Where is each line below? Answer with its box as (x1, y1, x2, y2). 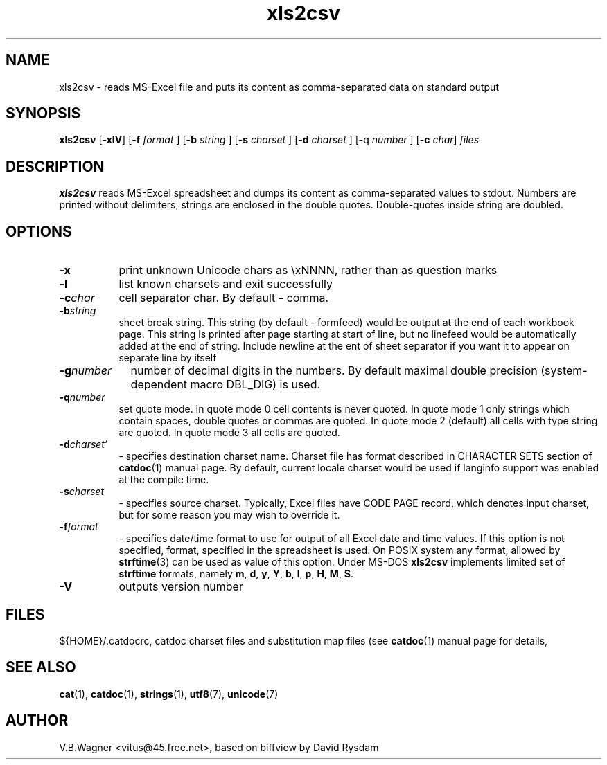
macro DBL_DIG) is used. (190, 377, 321, 392)
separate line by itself (118, 352, 217, 364)
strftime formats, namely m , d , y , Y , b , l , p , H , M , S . (118, 568, 354, 580)
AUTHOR (6, 712, 69, 730)
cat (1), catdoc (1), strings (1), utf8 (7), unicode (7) (59, 687, 279, 700)
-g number (59, 363, 112, 378)
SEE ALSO (6, 658, 76, 676)
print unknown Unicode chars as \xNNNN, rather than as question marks (118, 263, 498, 278)
